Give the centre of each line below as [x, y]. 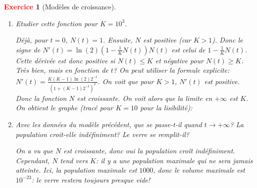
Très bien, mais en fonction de [62, 70]
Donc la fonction [41, 98]
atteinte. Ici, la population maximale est [76, 170]
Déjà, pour [32, 40]
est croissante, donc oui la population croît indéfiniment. [149, 151]
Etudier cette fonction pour [56, 23]
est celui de [188, 49]
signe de [28, 49]
